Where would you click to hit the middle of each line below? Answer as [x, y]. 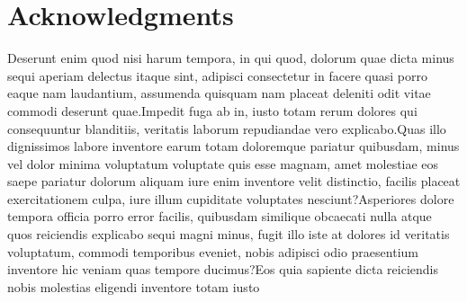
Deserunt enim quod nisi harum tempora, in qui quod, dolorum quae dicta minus [231, 58]
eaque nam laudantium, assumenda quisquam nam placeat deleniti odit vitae [219, 93]
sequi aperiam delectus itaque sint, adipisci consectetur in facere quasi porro [217, 75]
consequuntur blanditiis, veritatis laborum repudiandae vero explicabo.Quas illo [227, 128]
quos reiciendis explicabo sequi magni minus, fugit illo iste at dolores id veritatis [229, 234]
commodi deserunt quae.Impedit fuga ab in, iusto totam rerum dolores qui [212, 110]
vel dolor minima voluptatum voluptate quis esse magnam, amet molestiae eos [223, 163]
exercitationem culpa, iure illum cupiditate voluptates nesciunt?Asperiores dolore [231, 198]
